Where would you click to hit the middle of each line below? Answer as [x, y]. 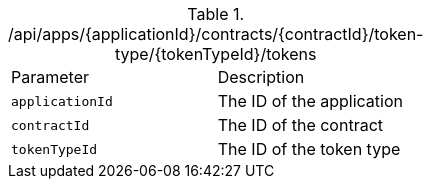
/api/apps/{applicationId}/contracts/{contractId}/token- [216, 34]
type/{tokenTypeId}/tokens [215, 54]
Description [261, 77]
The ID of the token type [309, 149]
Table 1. [216, 14]
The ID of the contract [300, 125]
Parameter [50, 77]
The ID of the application [310, 101]
